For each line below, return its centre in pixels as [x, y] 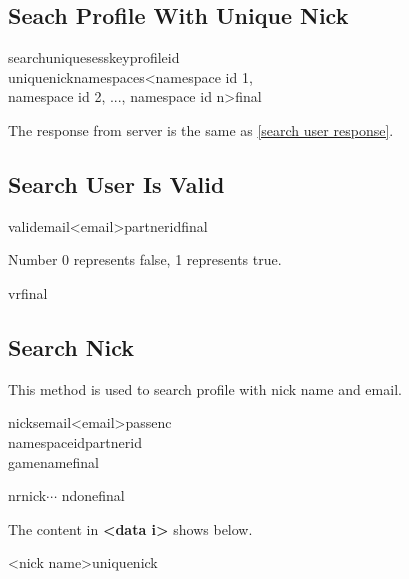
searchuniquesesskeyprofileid [94, 57]
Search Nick [71, 346]
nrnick [27, 495]
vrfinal [28, 292]
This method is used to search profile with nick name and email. [205, 388]
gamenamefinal [53, 461]
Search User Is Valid [116, 183]
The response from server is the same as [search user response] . [201, 129]
